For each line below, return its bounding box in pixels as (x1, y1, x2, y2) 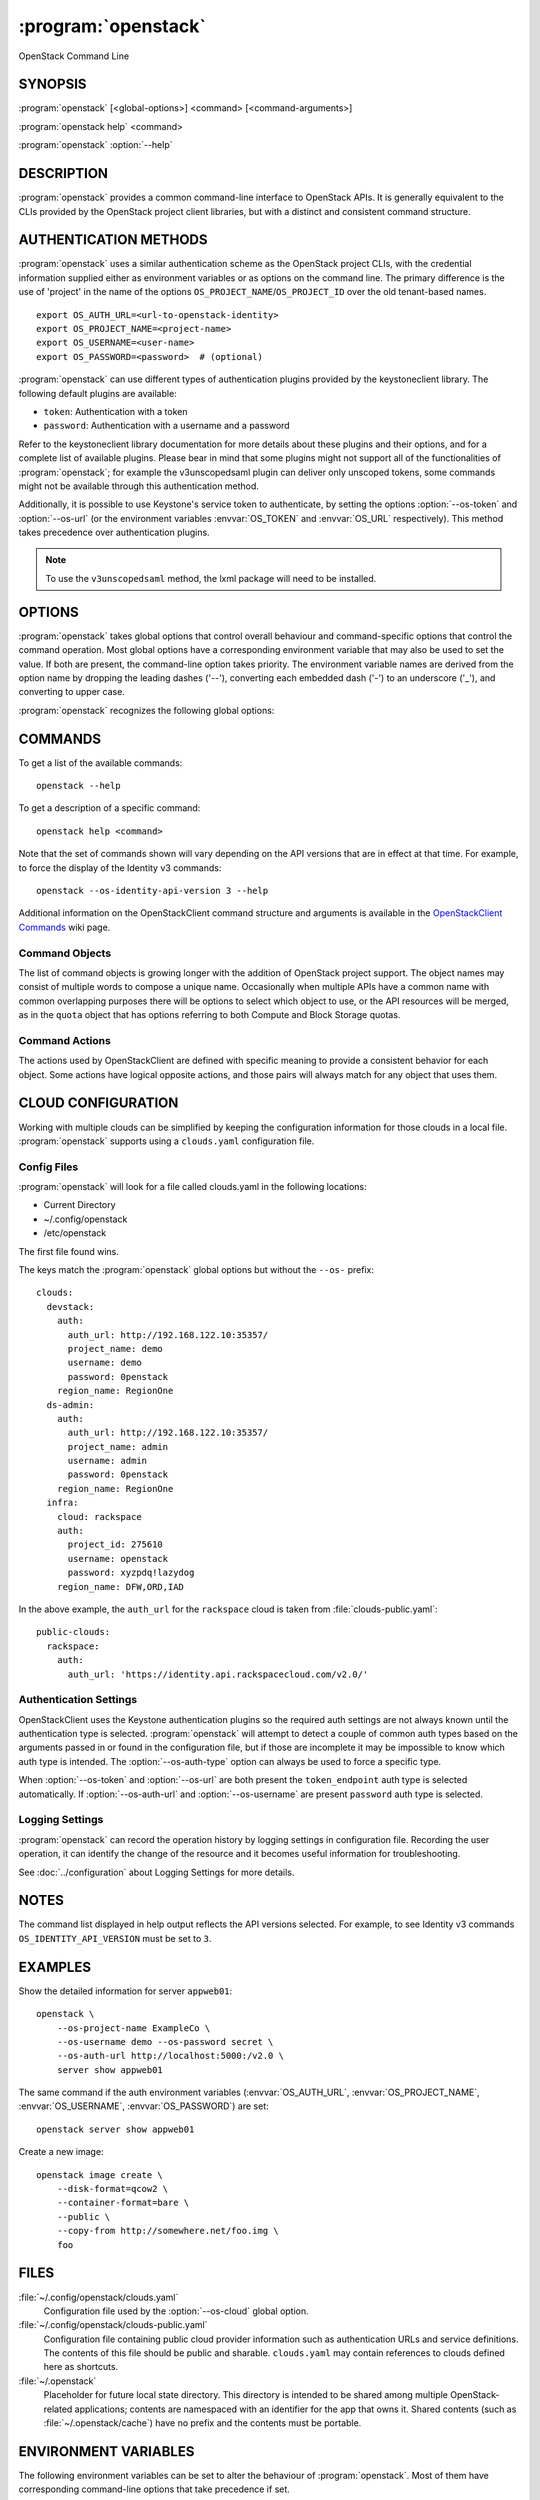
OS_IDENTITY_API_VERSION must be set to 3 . (18, 1932, 212, 1944)
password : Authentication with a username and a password (43, 420, 290, 432)
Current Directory (43, 1199, 116, 1211)
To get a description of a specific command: (18, 802, 201, 814)
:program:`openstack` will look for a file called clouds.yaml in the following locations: (18, 1181, 367, 1193)
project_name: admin (67, 1441, 169, 1452)
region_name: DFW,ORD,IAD (56, 1581, 185, 1592)
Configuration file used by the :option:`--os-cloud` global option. (43, 2305, 309, 2317)
